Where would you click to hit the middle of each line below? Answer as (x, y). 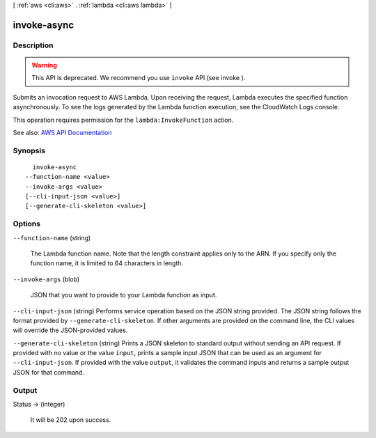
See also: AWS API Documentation (62, 132)
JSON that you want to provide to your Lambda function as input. (124, 295)
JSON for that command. (49, 372)
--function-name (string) (52, 237)
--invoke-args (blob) (46, 279)
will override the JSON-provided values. (70, 330)
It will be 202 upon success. (71, 420)
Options (27, 224)
